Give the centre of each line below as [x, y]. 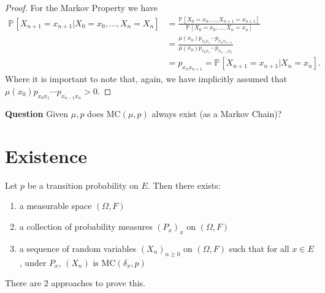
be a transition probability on [83, 185]
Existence [46, 155]
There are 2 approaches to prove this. [75, 283]
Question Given [37, 114]
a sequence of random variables [78, 248]
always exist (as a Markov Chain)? [217, 114]
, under [33, 262]
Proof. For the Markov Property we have [81, 7]
